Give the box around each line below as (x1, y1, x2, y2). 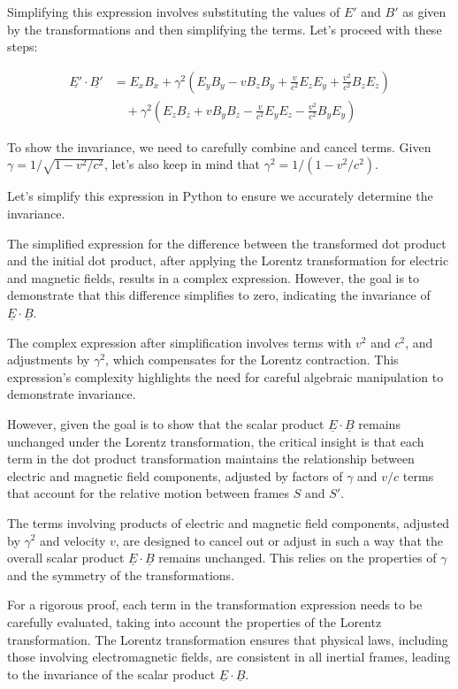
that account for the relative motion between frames (7, 484, 290, 502)
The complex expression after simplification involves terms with (7, 333, 352, 351)
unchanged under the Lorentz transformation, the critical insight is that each (7, 432, 424, 450)
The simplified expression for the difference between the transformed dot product (7, 233, 447, 252)
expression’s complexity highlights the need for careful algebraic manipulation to (7, 367, 444, 386)
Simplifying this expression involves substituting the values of (7, 3, 340, 20)
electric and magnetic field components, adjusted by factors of (7, 466, 343, 485)
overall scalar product (7, 548, 125, 567)
